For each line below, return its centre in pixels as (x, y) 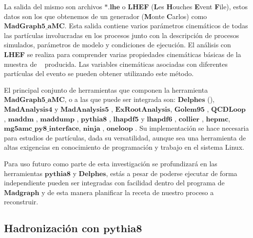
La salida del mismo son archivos (53, 6)
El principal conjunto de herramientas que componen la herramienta (106, 89)
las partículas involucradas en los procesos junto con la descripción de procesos (122, 35)
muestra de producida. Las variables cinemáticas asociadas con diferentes (116, 64)
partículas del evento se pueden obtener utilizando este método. (99, 73)
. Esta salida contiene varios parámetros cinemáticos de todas (156, 26)
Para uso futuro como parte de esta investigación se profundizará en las (111, 163)
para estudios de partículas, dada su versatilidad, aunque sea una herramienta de (125, 137)
